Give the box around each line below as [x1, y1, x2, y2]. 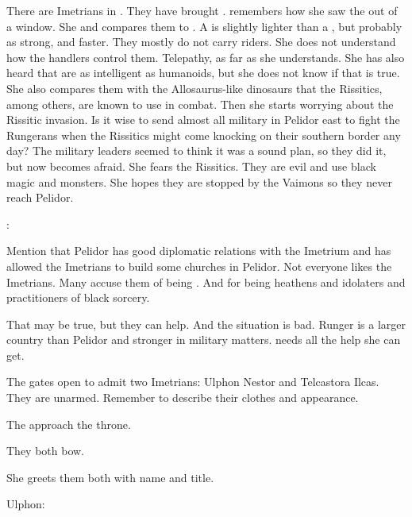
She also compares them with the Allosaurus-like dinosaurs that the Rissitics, [6, 79, 383, 96]
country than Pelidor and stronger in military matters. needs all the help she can [6, 331, 401, 348]
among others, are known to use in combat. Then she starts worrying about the [6, 95, 394, 112]
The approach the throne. [6, 415, 131, 432]
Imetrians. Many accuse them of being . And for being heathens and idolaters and [6, 273, 406, 290]
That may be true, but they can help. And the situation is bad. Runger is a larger [6, 315, 406, 332]
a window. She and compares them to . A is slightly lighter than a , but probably [6, 17, 402, 34]
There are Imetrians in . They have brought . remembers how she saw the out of [6, 2, 398, 18]
